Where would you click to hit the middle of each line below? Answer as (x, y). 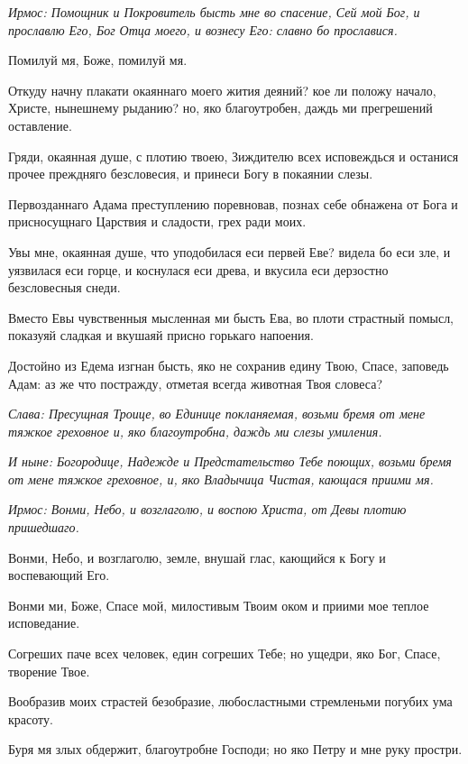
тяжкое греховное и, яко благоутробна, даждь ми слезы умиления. (195, 431)
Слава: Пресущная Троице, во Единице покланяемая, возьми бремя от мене (217, 414)
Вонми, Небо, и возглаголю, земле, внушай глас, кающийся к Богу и (197, 557)
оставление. (40, 125)
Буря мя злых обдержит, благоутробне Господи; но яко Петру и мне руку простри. (235, 749)
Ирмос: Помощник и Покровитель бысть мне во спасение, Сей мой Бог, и (214, 12)
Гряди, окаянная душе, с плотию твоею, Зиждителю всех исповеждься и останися (234, 156)
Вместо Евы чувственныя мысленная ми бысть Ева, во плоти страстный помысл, (231, 317)
